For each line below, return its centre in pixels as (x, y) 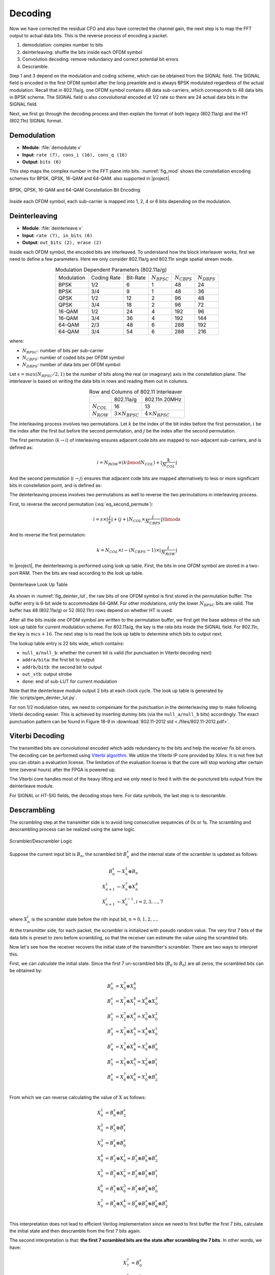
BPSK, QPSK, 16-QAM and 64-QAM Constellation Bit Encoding (75, 190)
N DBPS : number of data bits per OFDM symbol (71, 365)
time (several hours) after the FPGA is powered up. (63, 770)
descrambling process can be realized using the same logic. (73, 829)
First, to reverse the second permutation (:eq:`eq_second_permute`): (81, 504)
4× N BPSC (157, 414)
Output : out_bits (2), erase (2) (62, 243)
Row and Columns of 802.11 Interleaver (136, 392)
